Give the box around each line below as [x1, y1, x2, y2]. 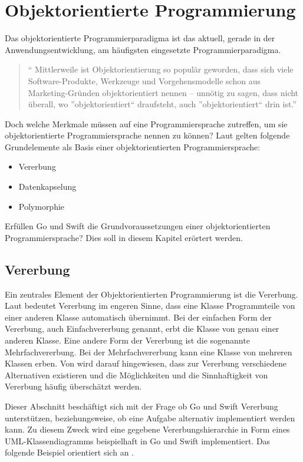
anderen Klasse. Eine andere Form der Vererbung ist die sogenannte [5, 334, 250, 346]
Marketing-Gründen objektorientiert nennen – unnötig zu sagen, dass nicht [28, 86, 299, 98]
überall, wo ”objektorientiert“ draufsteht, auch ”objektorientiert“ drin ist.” [28, 98, 297, 110]
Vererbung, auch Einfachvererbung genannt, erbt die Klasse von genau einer [5, 322, 279, 335]
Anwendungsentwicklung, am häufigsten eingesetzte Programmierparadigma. [5, 43, 281, 55]
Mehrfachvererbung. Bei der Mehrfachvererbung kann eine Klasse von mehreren [5, 345, 292, 358]
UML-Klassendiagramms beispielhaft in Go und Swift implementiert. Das [5, 434, 271, 447]
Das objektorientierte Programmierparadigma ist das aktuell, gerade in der [5, 32, 275, 44]
